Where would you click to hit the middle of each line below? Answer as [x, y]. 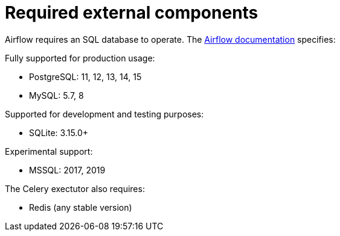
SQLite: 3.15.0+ [59, 132]
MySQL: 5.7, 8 [56, 95]
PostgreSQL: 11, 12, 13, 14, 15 [85, 76]
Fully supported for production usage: [80, 58]
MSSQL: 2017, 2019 [67, 170]
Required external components [132, 13]
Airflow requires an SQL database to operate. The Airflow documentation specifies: [170, 39]
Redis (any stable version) [81, 207]
